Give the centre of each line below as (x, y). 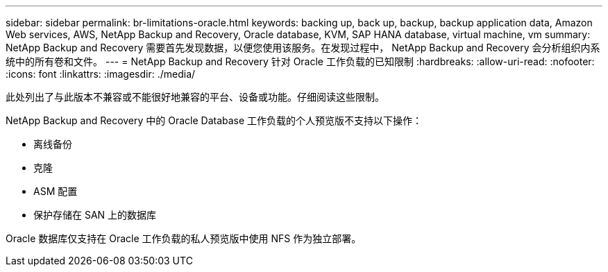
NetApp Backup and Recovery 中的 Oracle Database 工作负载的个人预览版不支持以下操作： (214, 120)
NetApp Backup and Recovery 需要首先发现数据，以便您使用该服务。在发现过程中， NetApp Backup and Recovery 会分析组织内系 (303, 48)
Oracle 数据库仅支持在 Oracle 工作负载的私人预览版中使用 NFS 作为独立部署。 (184, 238)
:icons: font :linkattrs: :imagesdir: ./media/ (101, 74)
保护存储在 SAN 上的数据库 (95, 215)
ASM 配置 (56, 191)
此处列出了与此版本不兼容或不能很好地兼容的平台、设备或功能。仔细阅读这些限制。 (195, 97)
